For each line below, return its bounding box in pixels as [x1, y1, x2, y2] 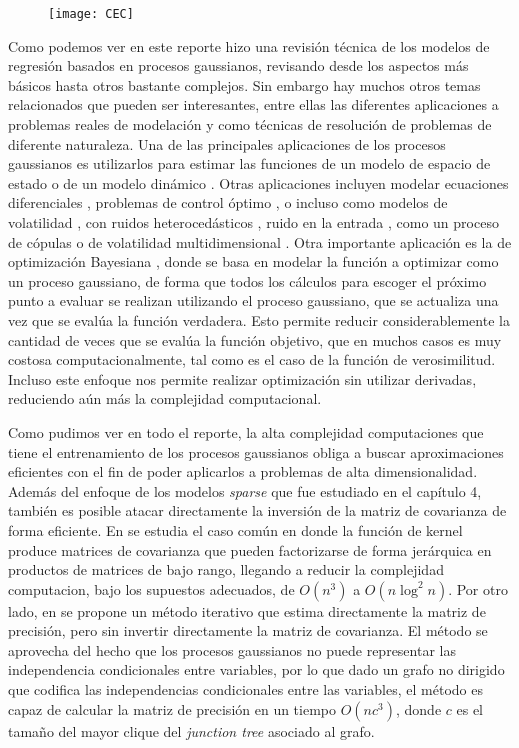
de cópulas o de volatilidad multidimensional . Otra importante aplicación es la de [8, 231, 512, 252]
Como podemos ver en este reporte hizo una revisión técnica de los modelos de [8, 35, 490, 56]
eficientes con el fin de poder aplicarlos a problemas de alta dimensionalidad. [8, 461, 478, 482]
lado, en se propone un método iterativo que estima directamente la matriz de [8, 600, 486, 621]
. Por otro [448, 578, 508, 599]
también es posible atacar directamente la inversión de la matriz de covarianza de [8, 500, 507, 521]
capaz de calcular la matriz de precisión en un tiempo [8, 698, 337, 719]
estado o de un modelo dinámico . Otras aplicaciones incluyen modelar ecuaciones [8, 172, 509, 193]
